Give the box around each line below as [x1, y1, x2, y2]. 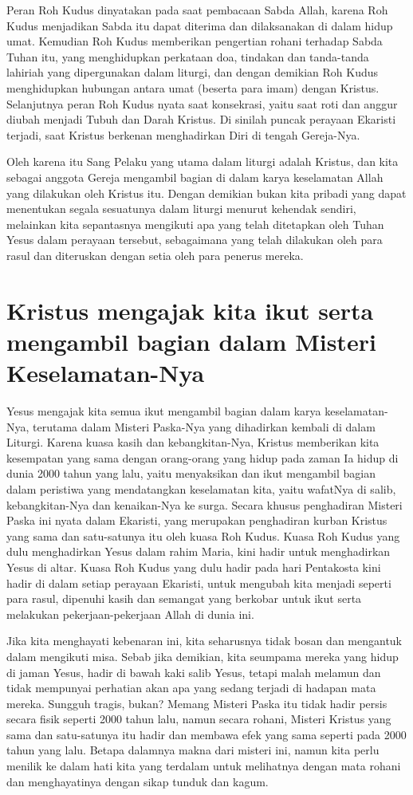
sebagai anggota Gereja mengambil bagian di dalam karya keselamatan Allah [6, 168, 383, 185]
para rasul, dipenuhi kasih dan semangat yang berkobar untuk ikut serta [6, 590, 362, 607]
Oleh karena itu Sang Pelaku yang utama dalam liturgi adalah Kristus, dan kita [6, 153, 399, 170]
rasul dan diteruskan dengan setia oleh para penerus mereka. [6, 246, 304, 263]
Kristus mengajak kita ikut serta [6, 293, 374, 326]
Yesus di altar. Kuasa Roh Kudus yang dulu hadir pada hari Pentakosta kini [6, 558, 381, 575]
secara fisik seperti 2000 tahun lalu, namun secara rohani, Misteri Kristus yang [6, 710, 391, 727]
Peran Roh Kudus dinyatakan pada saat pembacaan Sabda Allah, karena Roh [6, 2, 388, 18]
